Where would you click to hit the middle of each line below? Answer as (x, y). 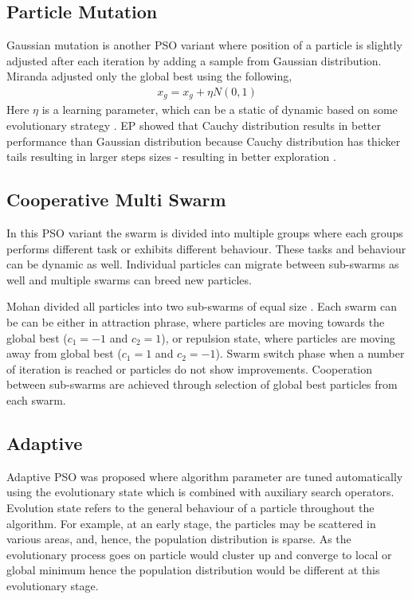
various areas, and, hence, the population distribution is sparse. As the (179, 539)
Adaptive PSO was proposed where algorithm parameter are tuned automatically (205, 476)
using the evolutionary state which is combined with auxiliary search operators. (200, 492)
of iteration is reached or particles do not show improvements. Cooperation (190, 368)
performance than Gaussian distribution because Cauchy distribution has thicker (204, 141)
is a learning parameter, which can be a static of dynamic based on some (220, 110)
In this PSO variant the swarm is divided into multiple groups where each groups (205, 233)
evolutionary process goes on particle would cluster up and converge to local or (199, 554)
